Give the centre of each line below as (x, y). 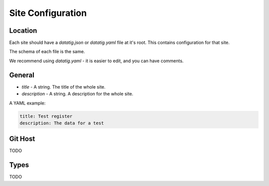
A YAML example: (27, 103)
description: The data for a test (62, 123)
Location (23, 31)
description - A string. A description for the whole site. (77, 94)
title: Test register (46, 116)
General (22, 75)
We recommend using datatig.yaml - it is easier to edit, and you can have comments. (96, 61)
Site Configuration (48, 13)
